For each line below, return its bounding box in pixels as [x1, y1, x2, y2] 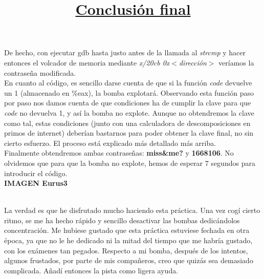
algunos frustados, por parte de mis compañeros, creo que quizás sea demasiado [4, 255, 253, 266]
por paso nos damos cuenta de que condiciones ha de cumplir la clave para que [4, 97, 251, 108]
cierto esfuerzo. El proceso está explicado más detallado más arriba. [4, 137, 216, 148]
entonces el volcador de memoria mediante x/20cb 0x [4, 57, 170, 68]
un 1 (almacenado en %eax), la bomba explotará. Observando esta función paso [4, 87, 254, 98]
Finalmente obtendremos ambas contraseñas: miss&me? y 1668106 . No [4, 147, 234, 158]
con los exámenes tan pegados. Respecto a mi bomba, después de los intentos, [4, 245, 248, 255]
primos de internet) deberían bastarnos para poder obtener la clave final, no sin [4, 127, 254, 138]
